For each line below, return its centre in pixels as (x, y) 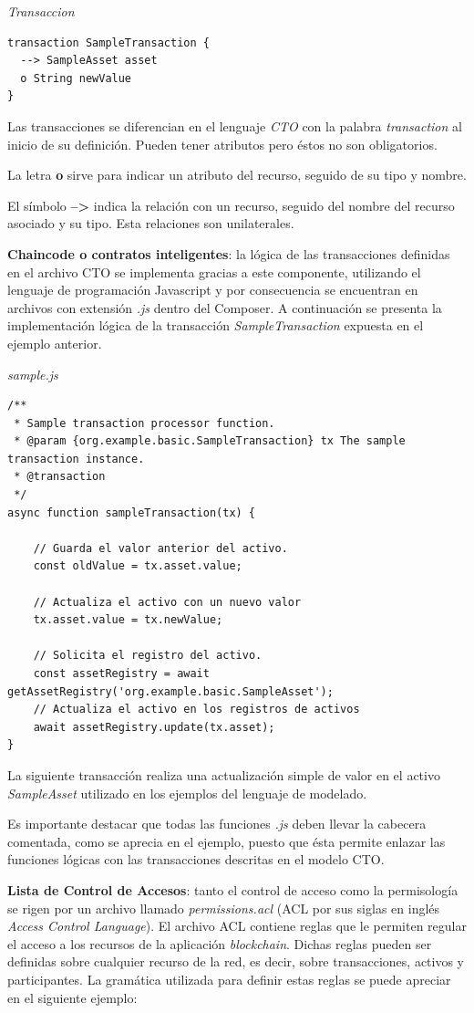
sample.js (33, 374)
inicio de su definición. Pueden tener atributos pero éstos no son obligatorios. (222, 144)
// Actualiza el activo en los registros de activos (196, 710)
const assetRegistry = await (121, 674)
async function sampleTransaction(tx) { (132, 512)
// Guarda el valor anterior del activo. (160, 548)
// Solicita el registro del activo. (148, 656)
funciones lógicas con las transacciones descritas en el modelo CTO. (196, 859)
